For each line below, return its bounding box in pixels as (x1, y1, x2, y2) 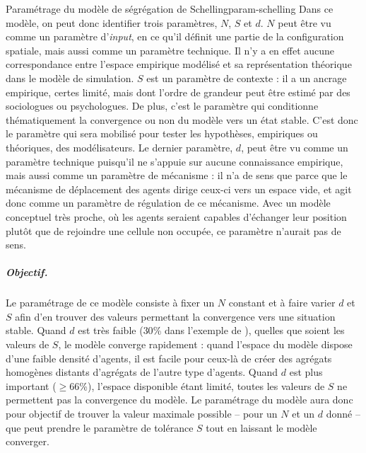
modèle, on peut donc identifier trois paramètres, (6, 15, 218, 30)
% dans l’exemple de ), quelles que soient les (153, 323, 345, 338)
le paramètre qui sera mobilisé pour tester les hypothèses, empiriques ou (6, 126, 318, 141)
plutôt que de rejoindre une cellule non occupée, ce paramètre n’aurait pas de (6, 223, 341, 238)
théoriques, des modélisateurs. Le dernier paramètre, (6, 139, 233, 154)
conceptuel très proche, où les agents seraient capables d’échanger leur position (6, 209, 347, 224)
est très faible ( (78, 323, 143, 338)
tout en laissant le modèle (206, 420, 317, 435)
